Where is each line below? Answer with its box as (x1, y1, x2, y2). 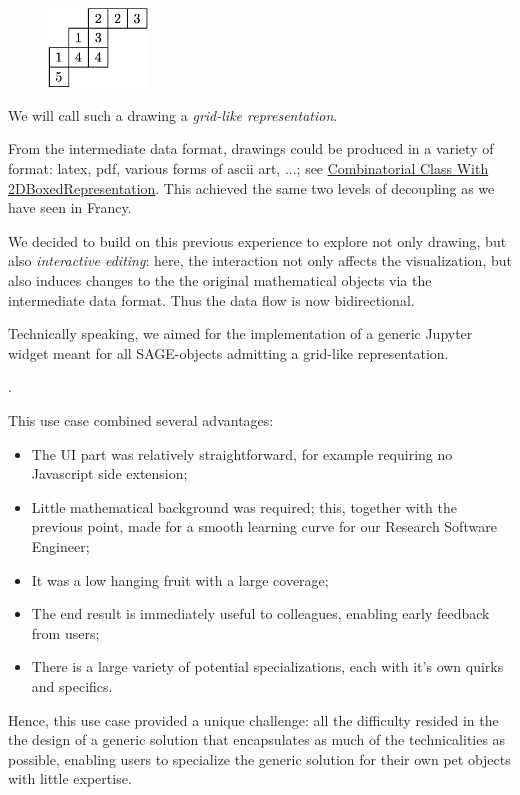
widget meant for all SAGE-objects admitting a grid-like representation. (8, 342, 449, 363)
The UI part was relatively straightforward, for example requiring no (31, 443, 453, 464)
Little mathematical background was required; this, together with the (31, 496, 457, 517)
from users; (31, 622, 100, 643)
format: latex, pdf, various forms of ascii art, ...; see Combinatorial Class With (8, 158, 489, 179)
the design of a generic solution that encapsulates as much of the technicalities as (8, 729, 506, 750)
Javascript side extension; (31, 463, 188, 484)
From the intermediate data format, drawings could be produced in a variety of (8, 138, 494, 159)
